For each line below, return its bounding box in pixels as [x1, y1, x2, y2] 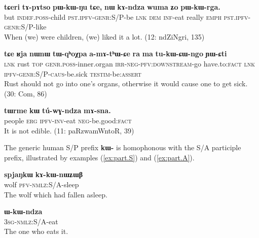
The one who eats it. [4, 226, 68, 236]
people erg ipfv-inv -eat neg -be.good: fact [4, 115, 132, 125]
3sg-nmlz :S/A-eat [4, 216, 58, 226]
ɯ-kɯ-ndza [4, 206, 43, 217]
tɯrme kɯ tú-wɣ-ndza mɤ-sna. [4, 105, 111, 116]
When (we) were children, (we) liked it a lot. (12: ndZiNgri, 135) [4, 31, 205, 42]
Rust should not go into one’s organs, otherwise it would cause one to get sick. [4, 78, 248, 89]
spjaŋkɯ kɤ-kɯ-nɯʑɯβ [4, 169, 83, 180]
